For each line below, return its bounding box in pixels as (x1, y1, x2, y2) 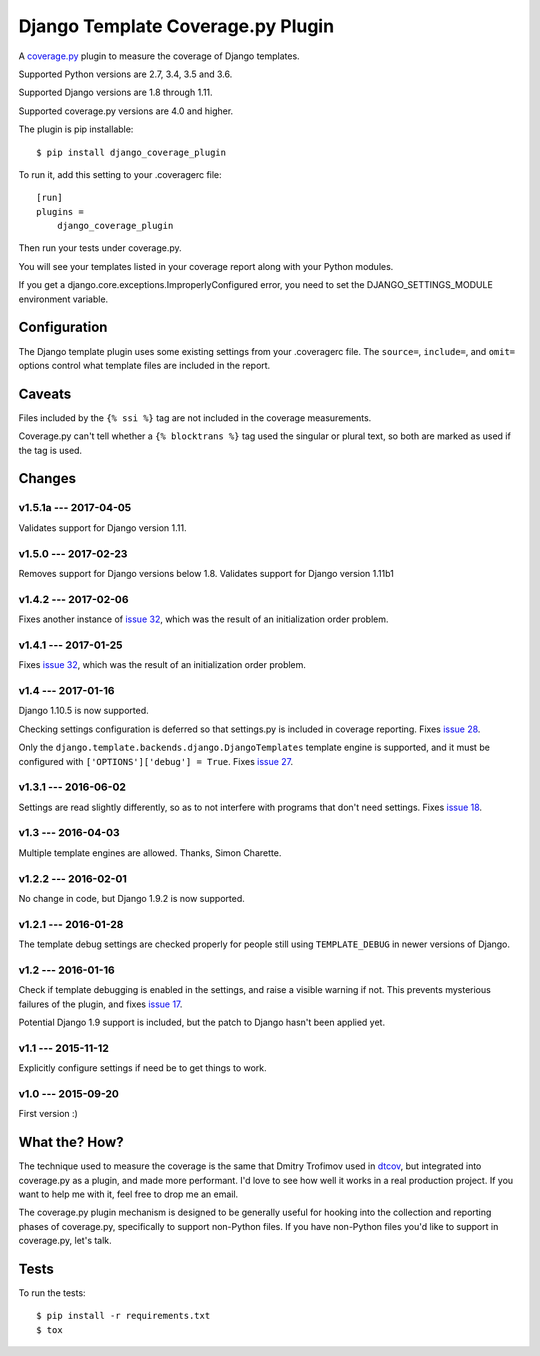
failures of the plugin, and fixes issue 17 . (18, 998, 183, 1010)
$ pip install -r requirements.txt (36, 1310, 211, 1322)
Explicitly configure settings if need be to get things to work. (18, 1062, 267, 1074)
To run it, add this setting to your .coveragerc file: (18, 168, 222, 180)
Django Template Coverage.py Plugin (18, 15, 335, 37)
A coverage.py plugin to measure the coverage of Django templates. (18, 50, 300, 62)
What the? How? (18, 1134, 124, 1151)
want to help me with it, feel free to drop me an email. (18, 1188, 239, 1200)
